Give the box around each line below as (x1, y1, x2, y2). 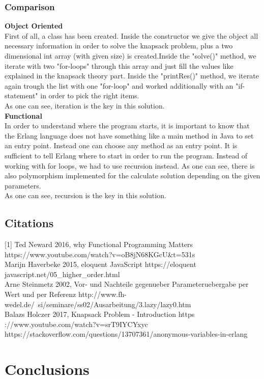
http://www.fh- (78, 289, 127, 300)
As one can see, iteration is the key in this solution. (5, 100, 165, 111)
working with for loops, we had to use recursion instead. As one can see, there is (5, 160, 255, 171)
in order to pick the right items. (40, 90, 139, 101)
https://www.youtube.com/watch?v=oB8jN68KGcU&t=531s (5, 249, 195, 259)
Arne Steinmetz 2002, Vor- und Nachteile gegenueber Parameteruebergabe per (5, 279, 249, 289)
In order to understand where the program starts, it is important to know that (5, 120, 250, 131)
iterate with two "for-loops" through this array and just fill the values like (5, 60, 233, 71)
